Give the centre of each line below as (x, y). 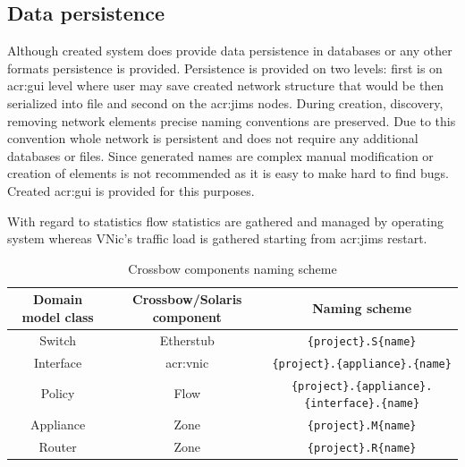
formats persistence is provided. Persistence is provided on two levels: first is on (225, 68)
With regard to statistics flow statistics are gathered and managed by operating (225, 221)
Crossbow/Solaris (187, 299)
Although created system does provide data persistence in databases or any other (230, 51)
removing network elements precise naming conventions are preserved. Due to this (232, 120)
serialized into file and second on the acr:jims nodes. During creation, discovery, (225, 102)
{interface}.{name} (362, 404)
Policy (58, 393)
